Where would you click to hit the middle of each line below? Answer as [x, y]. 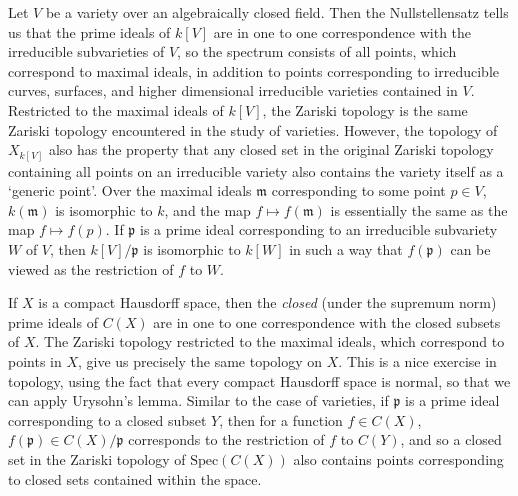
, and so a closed [451, 439]
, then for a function [281, 419]
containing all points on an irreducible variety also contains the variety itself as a [256, 170]
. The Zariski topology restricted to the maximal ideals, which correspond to [270, 341]
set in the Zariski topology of [97, 458]
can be [470, 249]
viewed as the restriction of [91, 268]
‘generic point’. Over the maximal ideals [130, 190]
